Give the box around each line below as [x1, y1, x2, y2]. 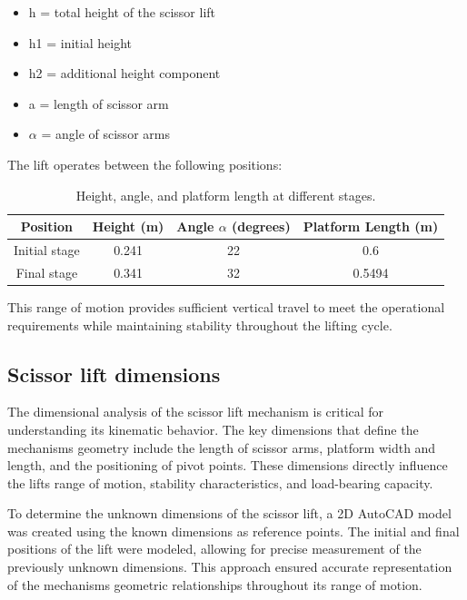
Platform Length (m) [303, 217, 439, 236]
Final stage [15, 262, 78, 281]
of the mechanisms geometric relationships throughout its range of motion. [7, 575, 422, 594]
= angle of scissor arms [41, 124, 170, 143]
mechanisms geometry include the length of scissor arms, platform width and [7, 438, 436, 457]
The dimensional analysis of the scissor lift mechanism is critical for [7, 402, 384, 421]
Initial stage [14, 241, 80, 259]
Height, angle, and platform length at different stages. [75, 185, 376, 204]
